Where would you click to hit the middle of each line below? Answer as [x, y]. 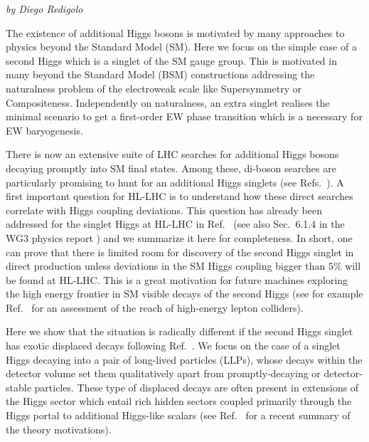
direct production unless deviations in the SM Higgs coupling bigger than [166, 266]
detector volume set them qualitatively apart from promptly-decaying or [163, 373]
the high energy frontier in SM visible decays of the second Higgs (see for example [184, 294]
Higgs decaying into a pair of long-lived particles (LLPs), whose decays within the [184, 359]
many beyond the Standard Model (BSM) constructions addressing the [160, 74]
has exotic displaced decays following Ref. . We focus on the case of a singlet [173, 346]
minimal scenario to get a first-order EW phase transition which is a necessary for [184, 116]
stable [18, 387]
